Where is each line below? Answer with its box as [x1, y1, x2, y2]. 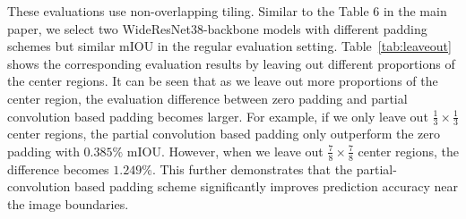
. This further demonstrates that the [151, 159, 353, 178]
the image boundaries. [7, 195, 129, 213]
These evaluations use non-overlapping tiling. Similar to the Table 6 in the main [7, 2, 447, 20]
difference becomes [7, 159, 109, 178]
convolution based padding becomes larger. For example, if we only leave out [7, 106, 428, 125]
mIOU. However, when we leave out [126, 141, 324, 160]
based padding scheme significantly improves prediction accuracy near [74, 177, 458, 196]
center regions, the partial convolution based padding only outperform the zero [7, 124, 441, 143]
